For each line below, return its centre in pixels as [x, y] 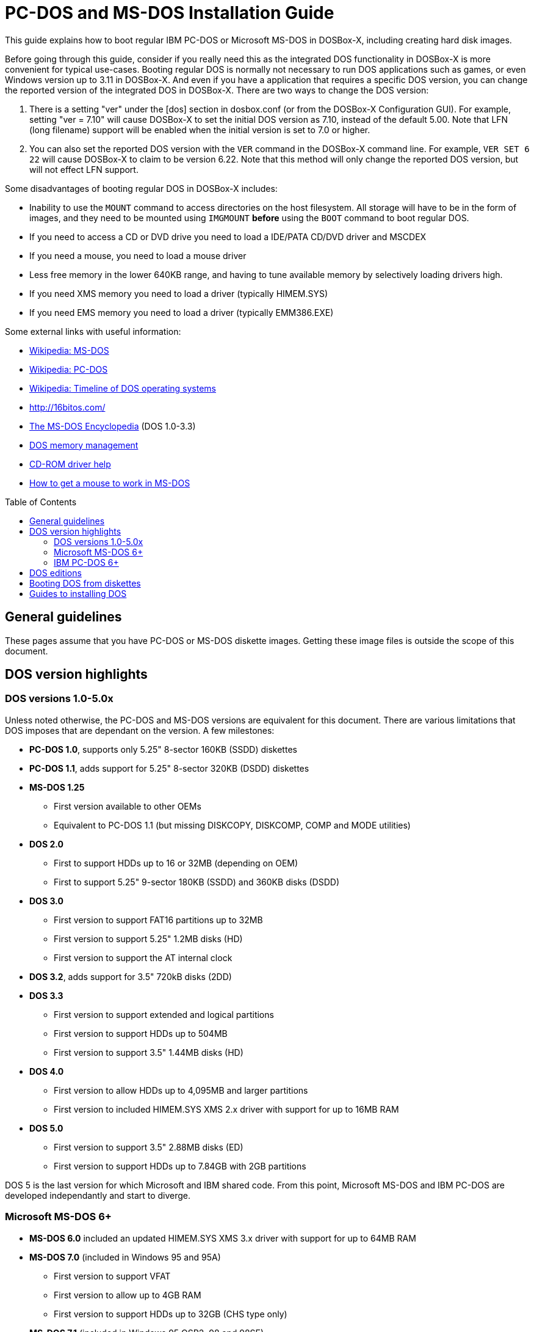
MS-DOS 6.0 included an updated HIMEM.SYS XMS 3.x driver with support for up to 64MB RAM [223, 1238]
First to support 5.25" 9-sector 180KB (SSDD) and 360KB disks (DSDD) [197, 882]
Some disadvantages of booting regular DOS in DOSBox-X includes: [141, 188]
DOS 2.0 [46, 844]
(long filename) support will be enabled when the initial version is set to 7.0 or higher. [200, 130]
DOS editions [56, 573]
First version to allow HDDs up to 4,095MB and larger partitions [181, 1090]
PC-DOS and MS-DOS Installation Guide [170, 13]
